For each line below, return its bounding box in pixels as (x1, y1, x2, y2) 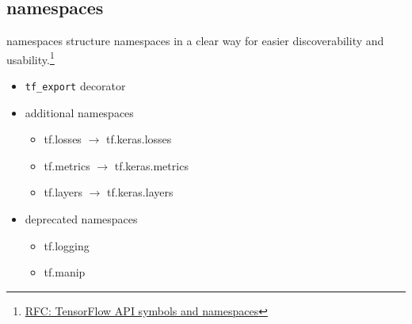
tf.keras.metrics (114, 157, 189, 173)
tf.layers (44, 184, 82, 200)
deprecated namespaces (25, 211, 138, 227)
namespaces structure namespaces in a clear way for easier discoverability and (6, 32, 384, 49)
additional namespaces (25, 104, 134, 120)
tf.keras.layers (107, 184, 174, 200)
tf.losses (44, 131, 82, 147)
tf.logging (44, 237, 90, 253)
